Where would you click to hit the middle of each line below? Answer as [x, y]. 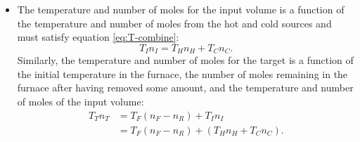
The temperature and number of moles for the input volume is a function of [181, 9]
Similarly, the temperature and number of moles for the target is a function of [185, 60]
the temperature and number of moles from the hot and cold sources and [174, 23]
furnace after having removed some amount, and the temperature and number [185, 88]
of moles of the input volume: [81, 102]
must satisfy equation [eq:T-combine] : [98, 37]
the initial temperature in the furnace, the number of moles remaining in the [182, 73]
